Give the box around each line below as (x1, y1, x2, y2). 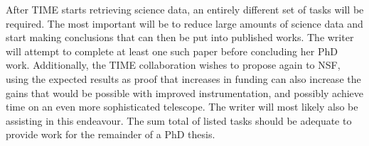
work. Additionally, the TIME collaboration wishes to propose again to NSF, (6, 57, 341, 72)
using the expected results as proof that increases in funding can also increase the (6, 71, 361, 86)
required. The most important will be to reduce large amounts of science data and (6, 16, 363, 30)
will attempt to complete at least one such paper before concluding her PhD (6, 43, 338, 58)
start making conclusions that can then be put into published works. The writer (6, 30, 354, 45)
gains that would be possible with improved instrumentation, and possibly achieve (6, 85, 364, 100)
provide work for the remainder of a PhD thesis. (6, 127, 215, 142)
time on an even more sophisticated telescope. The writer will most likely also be (6, 99, 358, 114)
